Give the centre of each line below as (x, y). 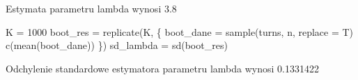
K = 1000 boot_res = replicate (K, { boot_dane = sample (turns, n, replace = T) (180, 31)
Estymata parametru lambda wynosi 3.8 (91, 8)
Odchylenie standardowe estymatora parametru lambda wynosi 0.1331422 (162, 68)
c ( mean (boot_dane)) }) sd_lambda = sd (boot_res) (117, 45)
